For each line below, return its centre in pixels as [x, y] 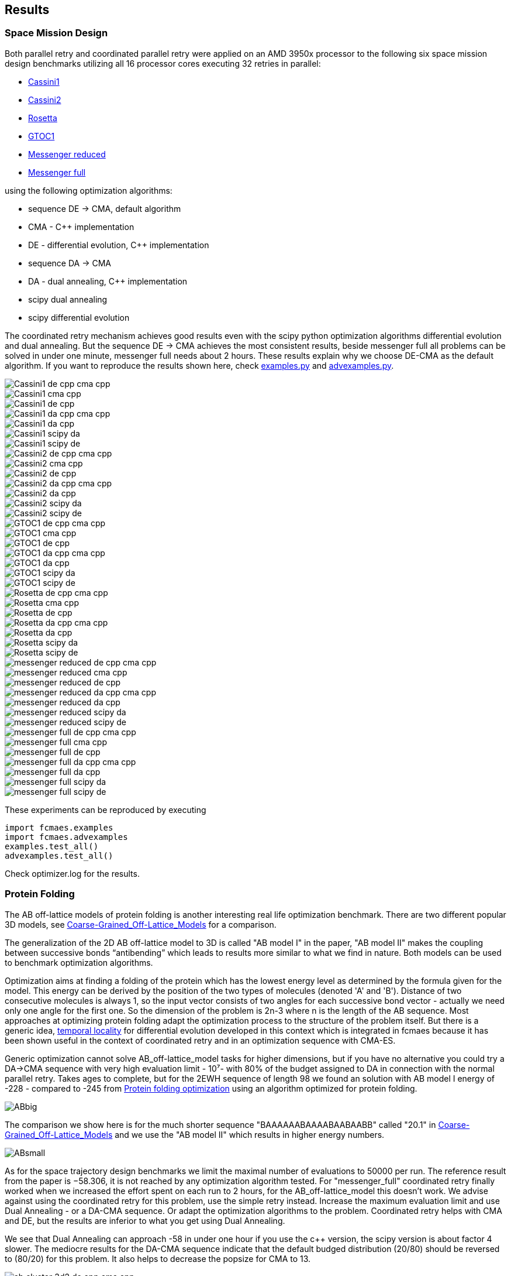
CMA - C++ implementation [81, 227]
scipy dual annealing [68, 299]
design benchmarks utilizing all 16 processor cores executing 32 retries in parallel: [163, 63]
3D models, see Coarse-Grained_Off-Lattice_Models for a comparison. [141, 924]
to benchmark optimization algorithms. [79, 962]
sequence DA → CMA [70, 263]
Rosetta [43, 118]
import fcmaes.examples [59, 827]
